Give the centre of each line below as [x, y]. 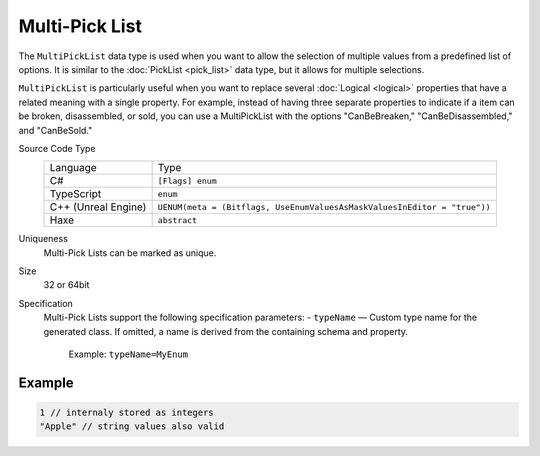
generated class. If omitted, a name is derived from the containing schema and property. [226, 331]
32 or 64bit [66, 285]
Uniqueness [43, 239]
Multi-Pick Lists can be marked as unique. [130, 252]
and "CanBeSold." [55, 130]
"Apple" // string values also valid [132, 426]
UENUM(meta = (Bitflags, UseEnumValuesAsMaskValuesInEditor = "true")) [324, 206]
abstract [177, 220]
